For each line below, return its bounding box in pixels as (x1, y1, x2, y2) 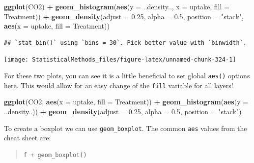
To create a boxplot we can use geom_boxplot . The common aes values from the (4, 123, 247, 133)
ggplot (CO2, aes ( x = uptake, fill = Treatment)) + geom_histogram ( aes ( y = (4, 97, 249, 107)
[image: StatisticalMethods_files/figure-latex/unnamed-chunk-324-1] (4, 56, 236, 64)
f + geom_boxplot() (23, 151, 87, 159)
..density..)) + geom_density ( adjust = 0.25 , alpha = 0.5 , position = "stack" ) (4, 106, 242, 116)
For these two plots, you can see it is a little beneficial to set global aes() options (4, 70, 250, 81)
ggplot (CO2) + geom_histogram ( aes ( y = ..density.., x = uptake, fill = (4, 1, 229, 11)
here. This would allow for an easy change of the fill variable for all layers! (4, 80, 233, 90)
